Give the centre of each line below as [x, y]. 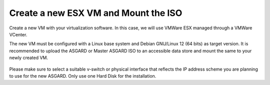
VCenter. [18, 34]
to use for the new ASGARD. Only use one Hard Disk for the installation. [83, 76]
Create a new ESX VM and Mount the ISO [96, 13]
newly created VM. [29, 58]
